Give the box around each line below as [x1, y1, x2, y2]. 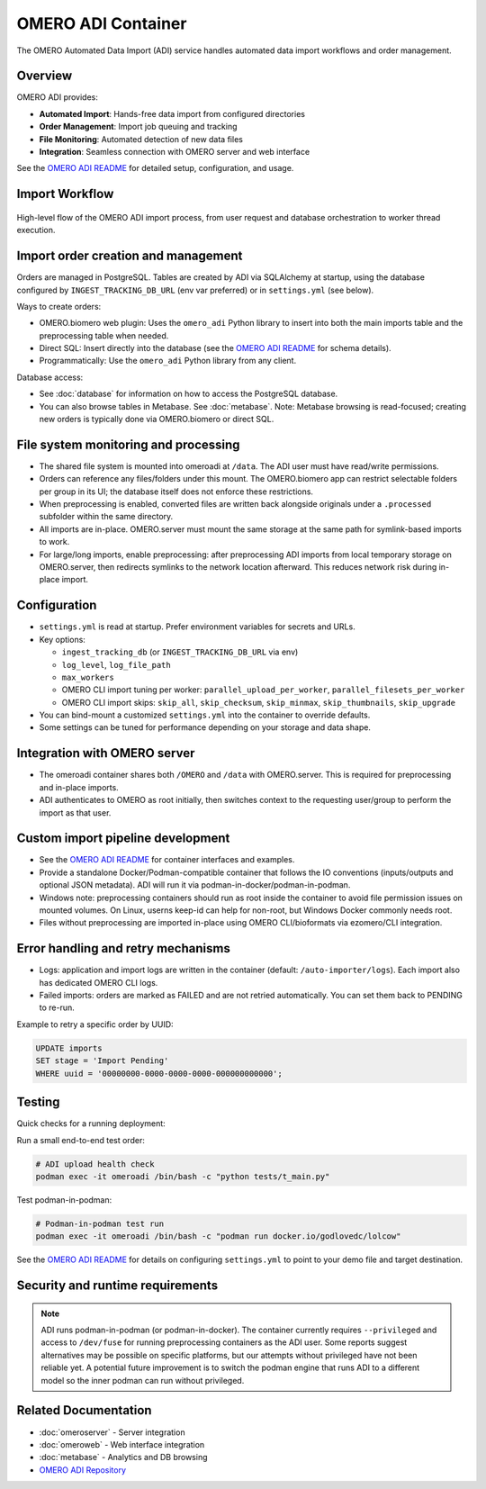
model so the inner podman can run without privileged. [40, 1375, 245, 1385]
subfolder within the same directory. [39, 511, 174, 522]
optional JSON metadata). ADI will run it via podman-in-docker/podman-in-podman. [39, 880, 351, 890]
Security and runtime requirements [16, 1278, 219, 1294]
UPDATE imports [35, 1042, 103, 1053]
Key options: [39, 634, 85, 645]
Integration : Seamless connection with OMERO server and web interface [39, 147, 310, 158]
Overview [16, 68, 73, 84]
